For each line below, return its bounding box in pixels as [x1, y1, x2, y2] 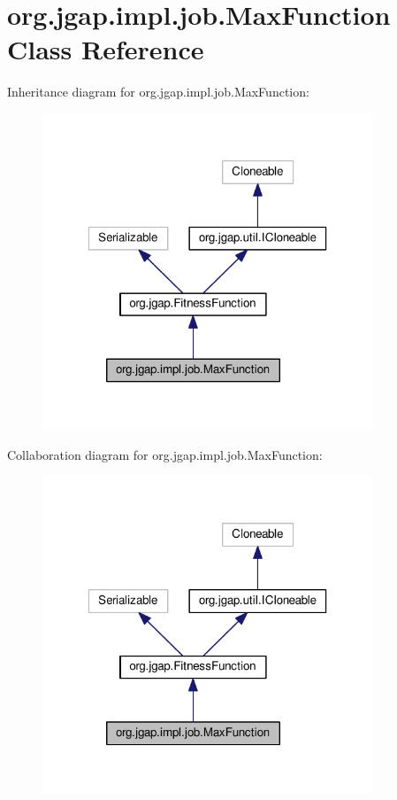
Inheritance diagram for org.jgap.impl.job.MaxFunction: [7, 82, 309, 101]
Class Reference [7, 31, 204, 67]
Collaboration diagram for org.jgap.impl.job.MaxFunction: [7, 445, 323, 463]
